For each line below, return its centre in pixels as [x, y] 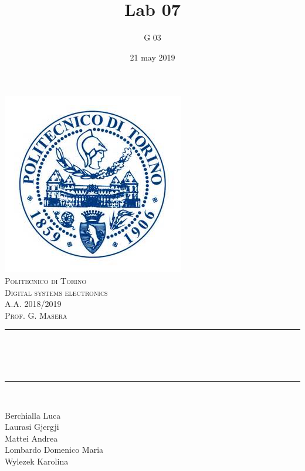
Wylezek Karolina [37, 461]
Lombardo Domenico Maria [54, 450]
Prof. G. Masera [36, 315]
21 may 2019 [152, 57]
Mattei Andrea [31, 438]
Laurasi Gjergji [32, 427]
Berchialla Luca [33, 415]
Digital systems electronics [56, 292]
